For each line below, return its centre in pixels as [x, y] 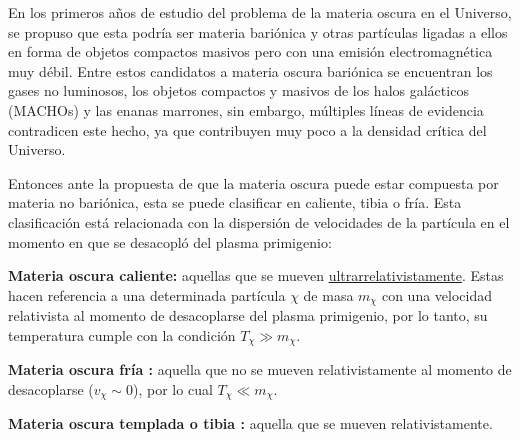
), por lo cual [173, 388]
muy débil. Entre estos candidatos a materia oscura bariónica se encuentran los [250, 70]
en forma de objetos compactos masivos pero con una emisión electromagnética [250, 51]
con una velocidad [437, 294]
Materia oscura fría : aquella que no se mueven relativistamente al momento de [260, 369]
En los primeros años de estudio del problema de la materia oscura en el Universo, [260, 12]
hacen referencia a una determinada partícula [147, 294]
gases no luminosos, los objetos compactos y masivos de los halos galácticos [238, 90]
